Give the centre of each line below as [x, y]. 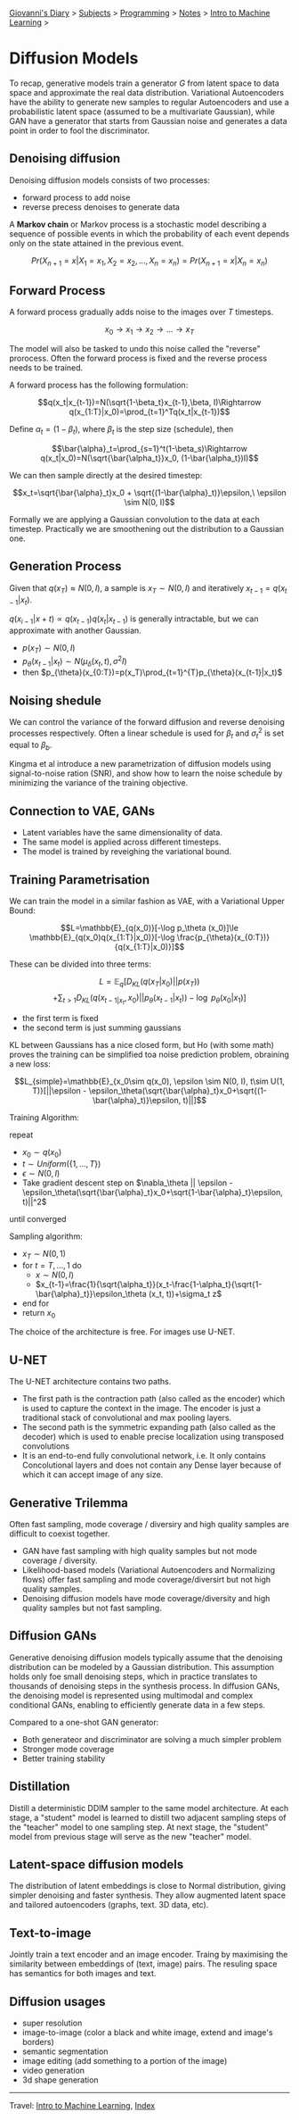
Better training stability [64, 1758]
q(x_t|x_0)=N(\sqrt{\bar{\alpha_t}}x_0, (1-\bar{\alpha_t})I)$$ [149, 458]
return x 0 [39, 1314]
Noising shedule [56, 700]
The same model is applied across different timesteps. [121, 842]
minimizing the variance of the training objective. [99, 783]
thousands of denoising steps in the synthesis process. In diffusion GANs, [145, 1685]
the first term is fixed [61, 1018]
